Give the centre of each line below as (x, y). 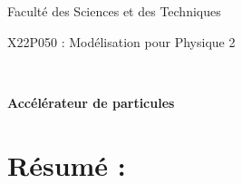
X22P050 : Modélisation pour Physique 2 (121, 41)
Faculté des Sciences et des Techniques (114, 11)
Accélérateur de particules (91, 102)
